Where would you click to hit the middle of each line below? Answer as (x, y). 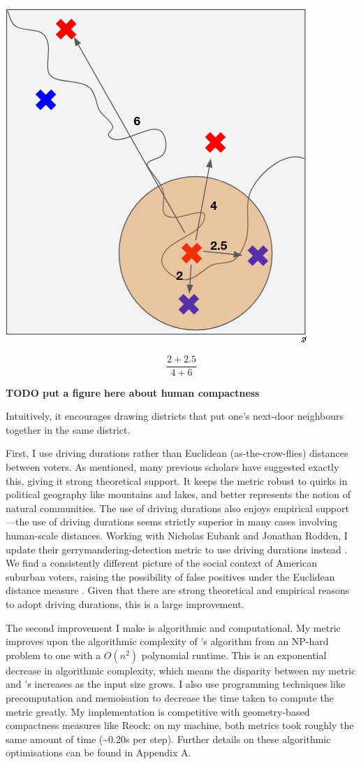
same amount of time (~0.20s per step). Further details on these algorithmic (168, 738)
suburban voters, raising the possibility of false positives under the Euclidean (170, 576)
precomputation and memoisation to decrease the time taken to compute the (170, 697)
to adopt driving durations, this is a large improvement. (125, 603)
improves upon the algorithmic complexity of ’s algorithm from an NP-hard (167, 641)
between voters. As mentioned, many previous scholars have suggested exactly (172, 467)
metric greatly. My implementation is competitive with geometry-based (158, 711)
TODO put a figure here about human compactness (133, 392)
